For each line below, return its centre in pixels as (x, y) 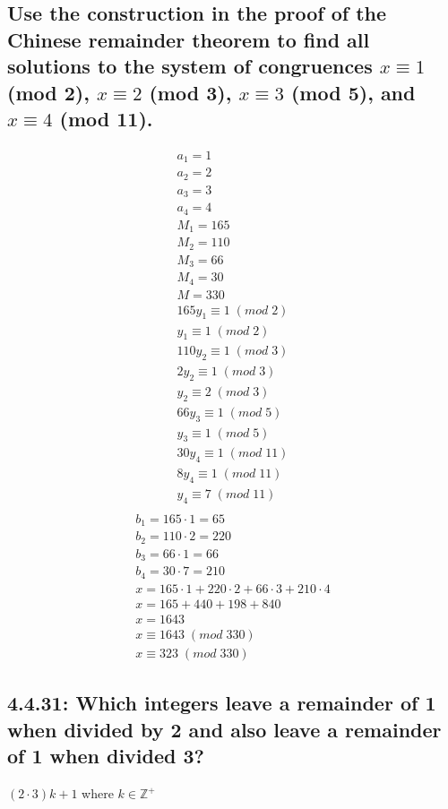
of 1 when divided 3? (106, 756)
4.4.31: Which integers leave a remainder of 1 (222, 703)
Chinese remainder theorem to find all (189, 39)
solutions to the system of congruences (190, 66)
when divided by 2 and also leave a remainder (224, 729)
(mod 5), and (353, 92)
